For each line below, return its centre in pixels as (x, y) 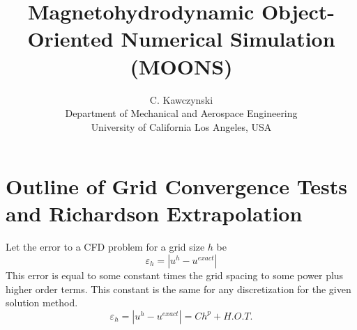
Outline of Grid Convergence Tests (177, 186)
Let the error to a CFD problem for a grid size (105, 247)
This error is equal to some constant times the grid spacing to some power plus (175, 275)
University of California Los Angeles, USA (181, 126)
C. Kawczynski (181, 99)
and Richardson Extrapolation (154, 213)
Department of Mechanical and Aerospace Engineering (181, 113)
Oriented (70, 39)
